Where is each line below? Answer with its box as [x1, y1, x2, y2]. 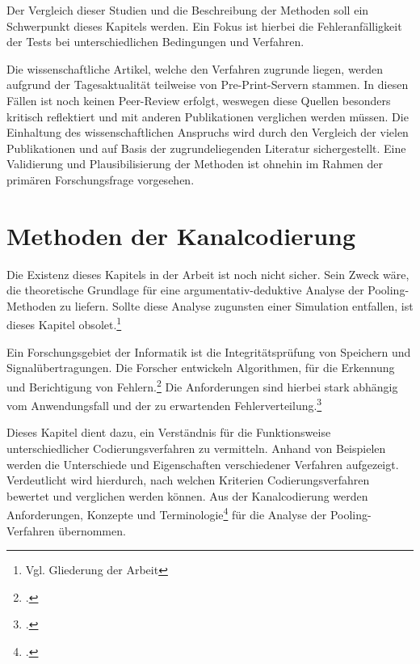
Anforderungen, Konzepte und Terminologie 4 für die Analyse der [6, 504, 327, 522]
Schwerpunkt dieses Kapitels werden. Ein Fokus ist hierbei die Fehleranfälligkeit [6, 17, 402, 34]
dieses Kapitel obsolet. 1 [6, 314, 122, 333]
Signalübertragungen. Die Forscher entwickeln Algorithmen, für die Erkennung [6, 359, 395, 376]
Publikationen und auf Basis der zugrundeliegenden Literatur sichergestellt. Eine [6, 139, 406, 156]
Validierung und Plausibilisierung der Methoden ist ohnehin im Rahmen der [6, 155, 383, 172]
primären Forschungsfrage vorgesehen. [6, 171, 195, 188]
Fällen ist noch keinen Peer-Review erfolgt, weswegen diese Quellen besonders [6, 91, 391, 108]
